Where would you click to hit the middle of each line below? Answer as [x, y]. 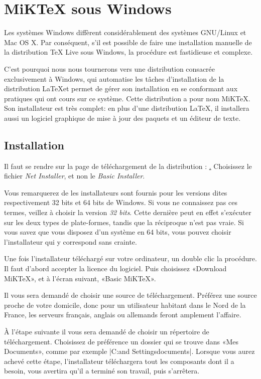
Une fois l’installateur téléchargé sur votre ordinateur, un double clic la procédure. [130, 258]
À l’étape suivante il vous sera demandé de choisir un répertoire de [107, 331]
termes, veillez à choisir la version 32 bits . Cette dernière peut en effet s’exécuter [128, 212]
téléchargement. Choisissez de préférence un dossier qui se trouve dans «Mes [121, 341]
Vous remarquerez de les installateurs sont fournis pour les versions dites [116, 192]
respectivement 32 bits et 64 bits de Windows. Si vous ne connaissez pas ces [121, 202]
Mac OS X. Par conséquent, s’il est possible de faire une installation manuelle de [128, 42]
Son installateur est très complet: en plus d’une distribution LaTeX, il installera [127, 108]
